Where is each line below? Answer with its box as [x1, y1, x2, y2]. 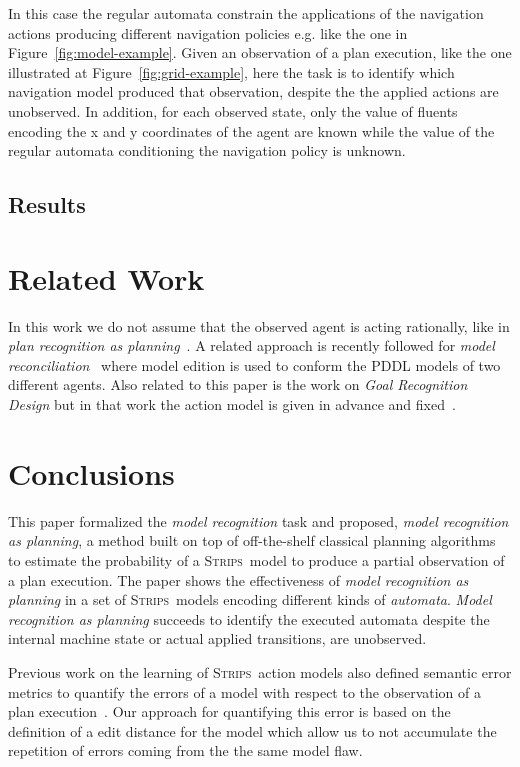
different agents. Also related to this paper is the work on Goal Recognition [8, 374, 468, 395]
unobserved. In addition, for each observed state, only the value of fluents [8, 100, 458, 121]
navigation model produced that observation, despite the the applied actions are [8, 81, 499, 102]
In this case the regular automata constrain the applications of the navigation [8, 3, 484, 23]
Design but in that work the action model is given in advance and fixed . [8, 394, 456, 415]
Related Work [8, 257, 205, 298]
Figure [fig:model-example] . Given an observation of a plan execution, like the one [8, 42, 512, 63]
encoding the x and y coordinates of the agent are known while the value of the [8, 120, 495, 141]
